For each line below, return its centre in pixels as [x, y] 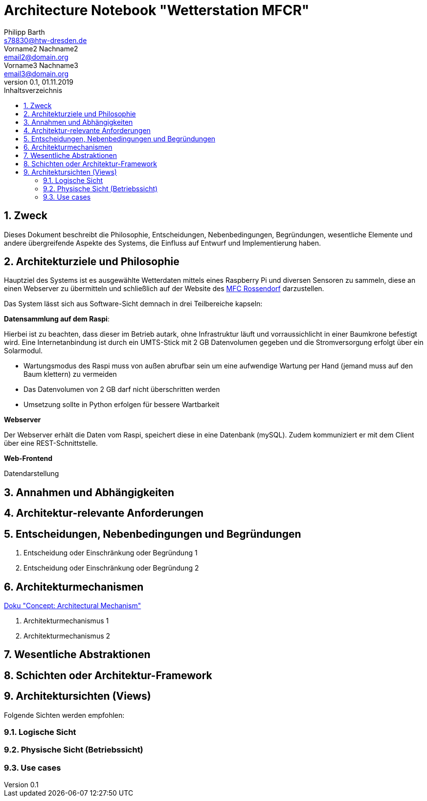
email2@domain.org [36, 57]
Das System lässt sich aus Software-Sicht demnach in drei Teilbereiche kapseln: [133, 304]
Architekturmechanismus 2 [67, 636]
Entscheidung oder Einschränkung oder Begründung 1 [111, 553]
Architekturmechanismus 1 [66, 620]
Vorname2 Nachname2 [41, 48]
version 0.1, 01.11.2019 [39, 82]
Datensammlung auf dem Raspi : [57, 319]
